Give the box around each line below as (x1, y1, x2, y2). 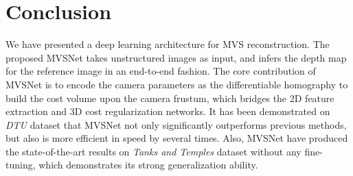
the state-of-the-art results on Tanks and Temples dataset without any (5, 144, 301, 158)
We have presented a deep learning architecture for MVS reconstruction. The (5, 37, 330, 51)
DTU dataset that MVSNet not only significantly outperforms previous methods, (5, 117, 347, 131)
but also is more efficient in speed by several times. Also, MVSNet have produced (5, 131, 348, 145)
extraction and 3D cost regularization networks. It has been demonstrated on (5, 104, 330, 118)
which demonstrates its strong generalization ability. (38, 158, 258, 172)
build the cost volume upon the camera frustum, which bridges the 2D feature (5, 90, 334, 105)
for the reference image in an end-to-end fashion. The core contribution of (5, 64, 316, 78)
